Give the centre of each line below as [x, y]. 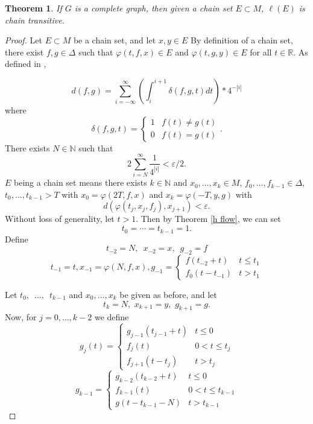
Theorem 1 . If [33, 8]
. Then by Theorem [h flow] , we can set [208, 219]
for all [261, 52]
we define [112, 317]
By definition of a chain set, [242, 40]
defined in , [26, 64]
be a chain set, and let [115, 40]
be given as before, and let [168, 294]
